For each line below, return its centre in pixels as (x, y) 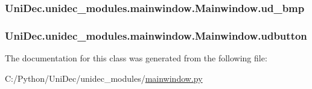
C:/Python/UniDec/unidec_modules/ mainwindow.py (104, 78)
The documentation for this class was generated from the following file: (136, 58)
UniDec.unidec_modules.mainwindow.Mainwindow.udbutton (156, 35)
